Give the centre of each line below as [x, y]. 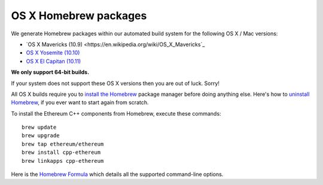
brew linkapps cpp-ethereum [63, 161]
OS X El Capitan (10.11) [54, 61]
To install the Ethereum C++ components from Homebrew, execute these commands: [116, 113]
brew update [39, 128]
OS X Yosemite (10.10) [53, 53]
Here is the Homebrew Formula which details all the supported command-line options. [117, 174]
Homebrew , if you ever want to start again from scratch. [80, 102]
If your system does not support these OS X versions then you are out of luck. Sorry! [115, 83]
